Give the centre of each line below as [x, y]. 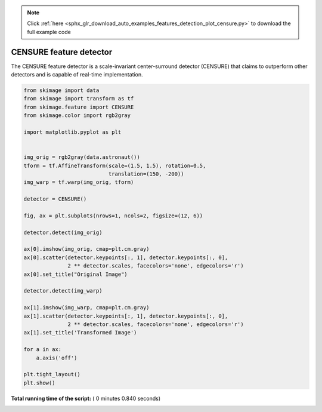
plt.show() [39, 383]
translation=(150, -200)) [146, 174]
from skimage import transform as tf [79, 99]
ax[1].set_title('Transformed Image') [80, 333]
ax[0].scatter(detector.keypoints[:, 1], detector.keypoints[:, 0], [126, 257]
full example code [49, 32]
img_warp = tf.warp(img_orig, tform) [79, 182]
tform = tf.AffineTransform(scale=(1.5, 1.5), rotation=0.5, [115, 165]
